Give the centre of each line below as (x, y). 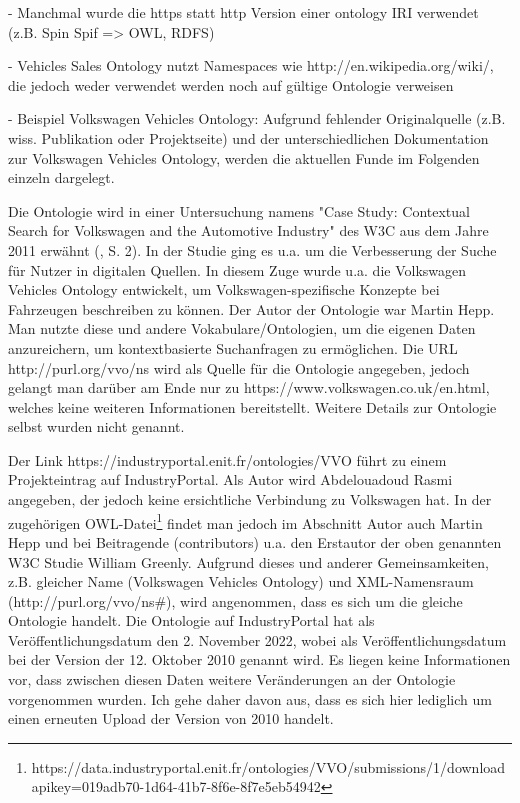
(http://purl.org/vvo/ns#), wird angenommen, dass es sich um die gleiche (235, 600)
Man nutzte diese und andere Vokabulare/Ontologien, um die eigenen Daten (242, 328)
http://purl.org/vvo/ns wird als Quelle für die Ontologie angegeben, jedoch (239, 367)
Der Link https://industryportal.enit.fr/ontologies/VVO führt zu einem (227, 459)
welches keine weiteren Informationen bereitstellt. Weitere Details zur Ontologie (252, 406)
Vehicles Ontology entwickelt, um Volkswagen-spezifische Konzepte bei (224, 289)
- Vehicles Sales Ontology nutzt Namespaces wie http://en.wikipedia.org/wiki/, (251, 65)
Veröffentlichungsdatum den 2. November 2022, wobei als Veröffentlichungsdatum (257, 639)
